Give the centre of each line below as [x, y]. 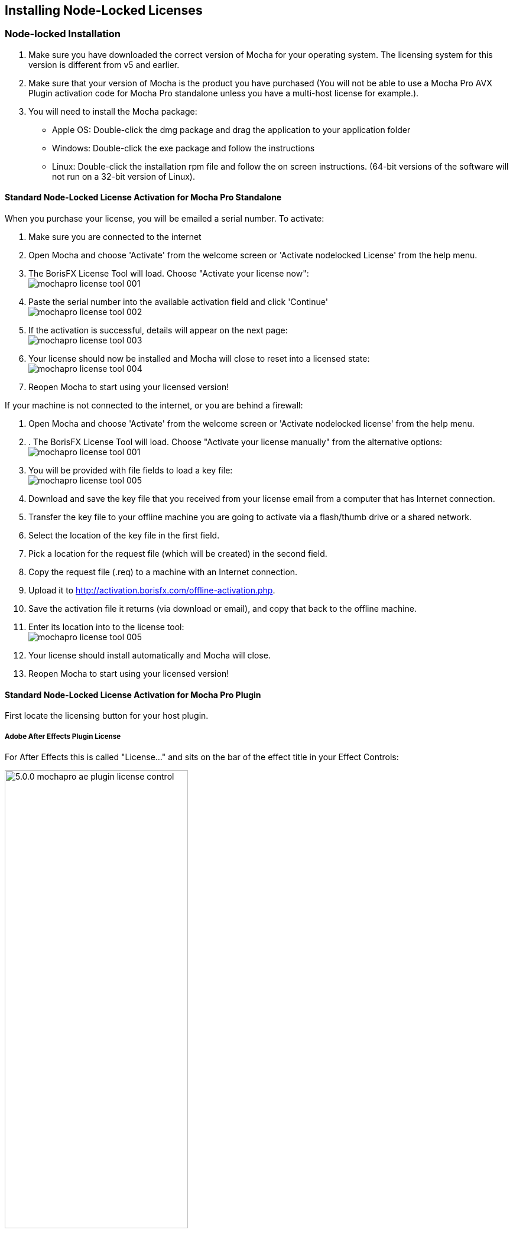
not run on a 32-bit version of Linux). [124, 176]
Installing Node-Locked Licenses [104, 10]
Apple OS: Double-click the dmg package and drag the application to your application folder [231, 129]
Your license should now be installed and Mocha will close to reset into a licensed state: [199, 359]
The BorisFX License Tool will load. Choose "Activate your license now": [169, 274]
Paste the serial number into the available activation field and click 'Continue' [178, 302]
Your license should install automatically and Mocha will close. [150, 656]
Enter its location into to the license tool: [106, 627]
